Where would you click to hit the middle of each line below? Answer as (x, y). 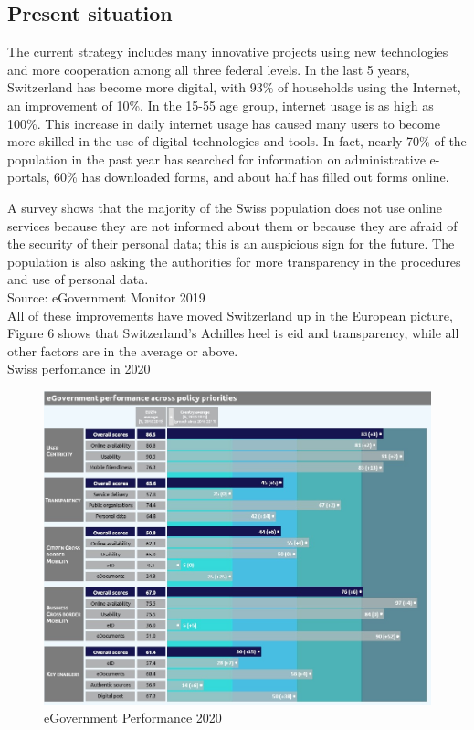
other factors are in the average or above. (123, 350)
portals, (29, 177)
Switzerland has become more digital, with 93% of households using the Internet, (234, 87)
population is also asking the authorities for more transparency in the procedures (234, 261)
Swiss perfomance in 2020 (79, 369)
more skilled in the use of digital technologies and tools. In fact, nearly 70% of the (237, 141)
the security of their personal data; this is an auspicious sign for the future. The (231, 243)
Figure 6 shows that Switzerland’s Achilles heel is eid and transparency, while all (233, 333)
